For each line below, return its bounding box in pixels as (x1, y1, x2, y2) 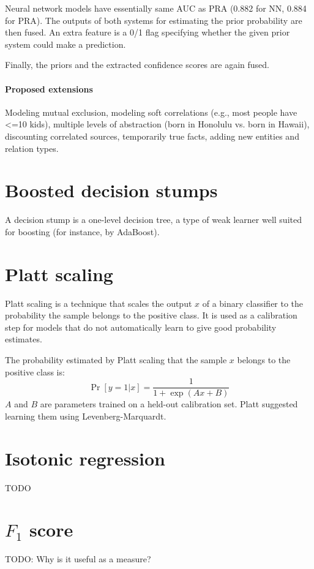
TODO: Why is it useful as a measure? (5, 552, 151, 565)
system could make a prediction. (5, 37, 126, 50)
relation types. (5, 141, 59, 154)
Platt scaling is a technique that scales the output (5, 296, 192, 309)
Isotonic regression (5, 445, 165, 470)
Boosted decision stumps (5, 178, 218, 203)
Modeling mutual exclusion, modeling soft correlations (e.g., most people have (5, 105, 297, 118)
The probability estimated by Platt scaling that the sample (5, 353, 227, 366)
